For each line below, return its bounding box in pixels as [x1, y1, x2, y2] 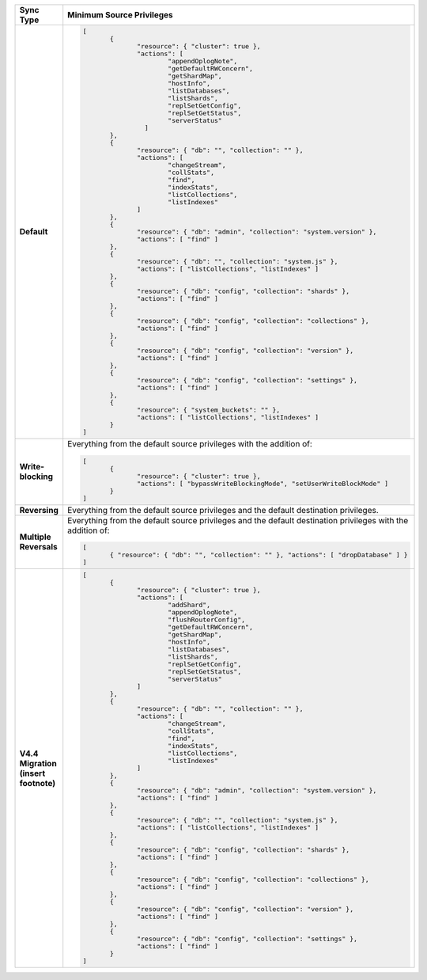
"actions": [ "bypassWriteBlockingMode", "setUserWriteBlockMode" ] [136, 479, 389, 488]
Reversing [19, 504, 59, 515]
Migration [19, 758, 57, 769]
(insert [19, 768, 46, 779]
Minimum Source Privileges [67, 9, 173, 20]
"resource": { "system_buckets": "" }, [136, 405, 281, 414]
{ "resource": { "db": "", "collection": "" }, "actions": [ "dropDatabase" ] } [109, 551, 408, 560]
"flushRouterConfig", [167, 616, 246, 625]
